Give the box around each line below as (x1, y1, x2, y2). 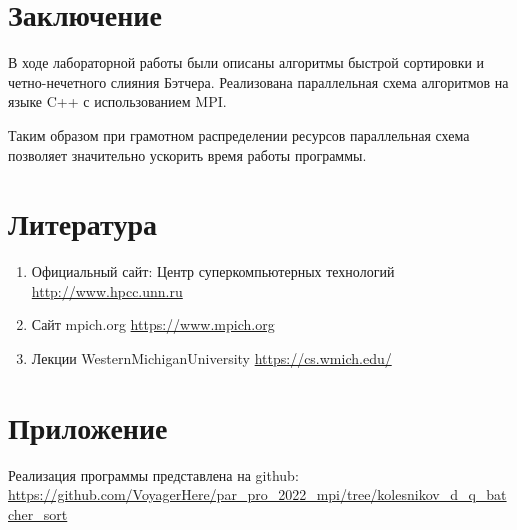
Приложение (8, 406, 168, 447)
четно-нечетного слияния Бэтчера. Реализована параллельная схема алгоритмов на (8, 71, 509, 92)
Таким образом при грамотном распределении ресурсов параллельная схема (8, 124, 470, 145)
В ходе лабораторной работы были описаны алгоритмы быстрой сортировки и (8, 52, 485, 73)
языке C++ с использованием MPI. (8, 91, 227, 112)
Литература (8, 203, 157, 244)
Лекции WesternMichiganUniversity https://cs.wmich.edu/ (31, 348, 392, 368)
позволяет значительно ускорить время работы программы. (8, 144, 367, 165)
